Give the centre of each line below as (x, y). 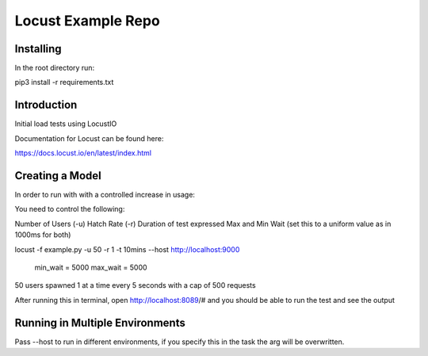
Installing (38, 49)
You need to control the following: (70, 209)
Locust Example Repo (87, 21)
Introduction (46, 105)
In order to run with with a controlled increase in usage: (105, 195)
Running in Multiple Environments (100, 322)
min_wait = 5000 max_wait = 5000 (91, 267)
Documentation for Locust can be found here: (89, 138)
